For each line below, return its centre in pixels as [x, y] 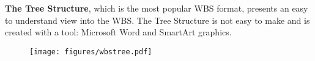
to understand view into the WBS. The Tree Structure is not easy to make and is [157, 20]
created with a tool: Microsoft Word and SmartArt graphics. [118, 32]
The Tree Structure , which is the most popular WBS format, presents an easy [157, 8]
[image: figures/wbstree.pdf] [91, 52]
